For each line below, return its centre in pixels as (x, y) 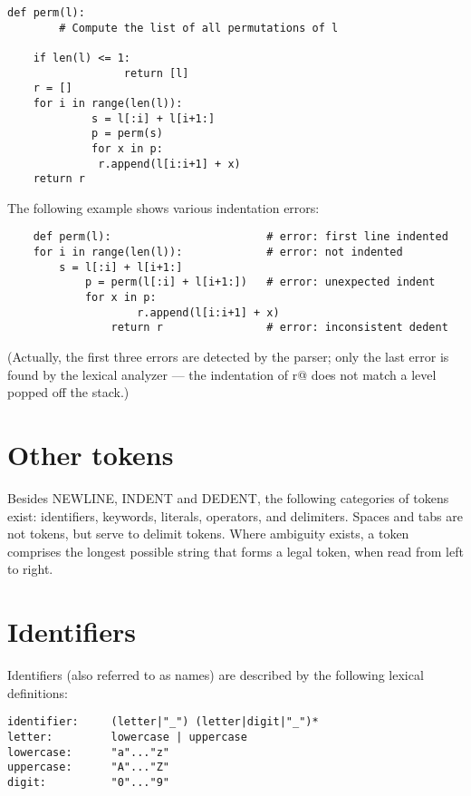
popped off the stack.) (68, 392)
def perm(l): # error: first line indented (240, 237)
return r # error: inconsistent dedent (279, 328)
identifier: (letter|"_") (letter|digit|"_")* (163, 722)
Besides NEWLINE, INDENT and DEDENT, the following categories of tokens (228, 497)
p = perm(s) (127, 134)
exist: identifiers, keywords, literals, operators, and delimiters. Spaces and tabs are (235, 515)
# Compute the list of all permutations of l (199, 28)
